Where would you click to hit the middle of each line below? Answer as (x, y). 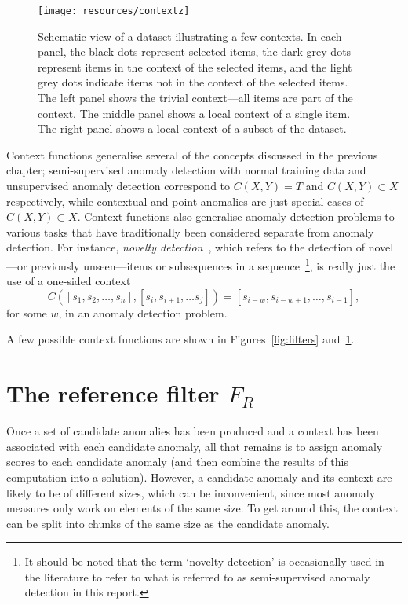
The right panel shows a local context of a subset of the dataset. (192, 128)
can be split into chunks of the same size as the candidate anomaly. (168, 523)
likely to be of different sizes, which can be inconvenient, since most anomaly (191, 492)
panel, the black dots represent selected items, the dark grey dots (195, 51)
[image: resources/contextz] (114, 11)
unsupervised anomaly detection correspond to (118, 185)
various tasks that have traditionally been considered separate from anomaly (190, 231)
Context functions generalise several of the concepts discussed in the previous (192, 154)
